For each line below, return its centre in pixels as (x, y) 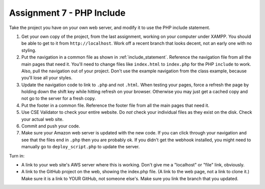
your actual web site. (42, 119)
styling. (29, 50)
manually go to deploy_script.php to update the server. (80, 147)
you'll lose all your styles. (47, 78)
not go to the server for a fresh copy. (58, 98)
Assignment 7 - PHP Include (67, 13)
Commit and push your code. (51, 126)
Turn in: (17, 156)
